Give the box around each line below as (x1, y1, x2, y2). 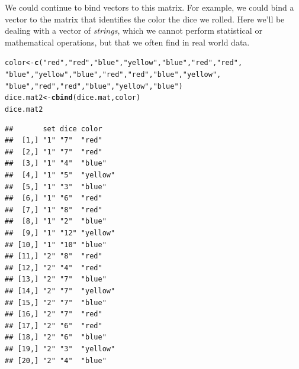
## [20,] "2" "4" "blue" (5, 356, 107, 365)
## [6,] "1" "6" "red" (5, 194, 102, 203)
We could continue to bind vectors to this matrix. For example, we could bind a (5, 1, 294, 13)
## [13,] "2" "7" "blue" (5, 275, 107, 284)
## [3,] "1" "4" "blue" (5, 159, 107, 168)
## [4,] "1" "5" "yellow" (5, 171, 115, 180)
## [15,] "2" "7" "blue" (5, 298, 107, 307)
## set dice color (5, 124, 102, 133)
